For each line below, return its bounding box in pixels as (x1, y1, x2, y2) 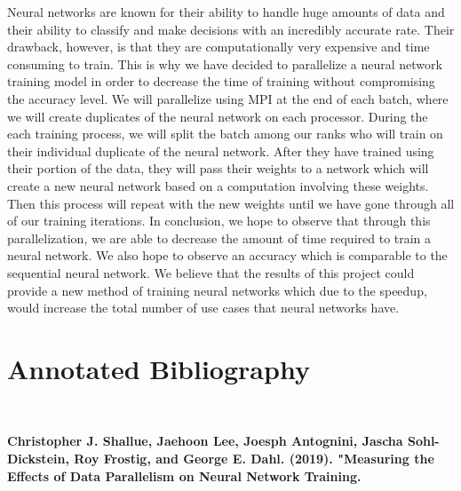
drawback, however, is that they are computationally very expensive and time (7, 37, 430, 56)
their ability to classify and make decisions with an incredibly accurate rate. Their (7, 20, 455, 38)
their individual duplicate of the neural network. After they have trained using (7, 141, 434, 160)
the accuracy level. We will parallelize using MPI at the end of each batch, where (7, 89, 449, 107)
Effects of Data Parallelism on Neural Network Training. (7, 466, 362, 485)
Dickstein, (7, 449, 69, 467)
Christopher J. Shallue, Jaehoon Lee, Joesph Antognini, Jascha (7, 432, 403, 450)
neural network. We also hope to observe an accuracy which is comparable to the (7, 246, 448, 265)
